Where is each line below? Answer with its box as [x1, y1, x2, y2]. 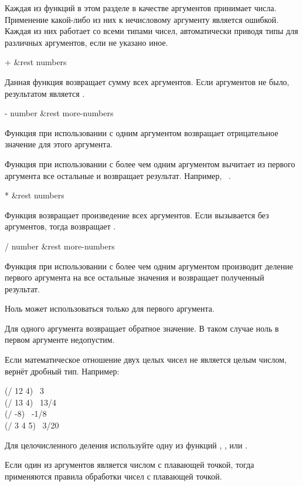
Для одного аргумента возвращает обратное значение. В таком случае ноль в [5, 322, 279, 334]
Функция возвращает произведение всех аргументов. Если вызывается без [5, 208, 269, 221]
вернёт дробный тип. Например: [5, 365, 120, 377]
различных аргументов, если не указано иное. [5, 36, 168, 48]
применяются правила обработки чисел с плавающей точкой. [5, 470, 222, 482]
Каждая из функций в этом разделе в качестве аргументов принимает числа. [5, 2, 277, 14]
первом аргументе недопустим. [5, 333, 115, 346]
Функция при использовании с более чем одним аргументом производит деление [5, 259, 293, 272]
